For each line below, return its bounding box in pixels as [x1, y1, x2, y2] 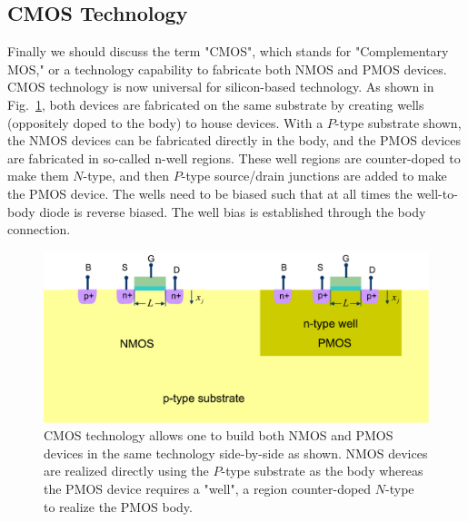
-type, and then [83, 166, 170, 185]
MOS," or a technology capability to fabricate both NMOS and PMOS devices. [7, 59, 447, 78]
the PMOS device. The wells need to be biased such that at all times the [7, 183, 413, 202]
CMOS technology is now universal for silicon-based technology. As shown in [7, 77, 434, 96]
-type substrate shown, [334, 113, 462, 132]
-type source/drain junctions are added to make [181, 166, 447, 185]
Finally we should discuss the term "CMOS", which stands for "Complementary [7, 42, 449, 61]
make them [7, 166, 69, 185]
